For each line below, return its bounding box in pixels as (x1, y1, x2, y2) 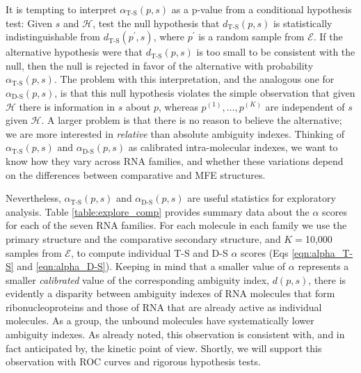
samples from (6, 245, 62, 260)
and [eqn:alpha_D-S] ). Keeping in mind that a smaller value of (17, 259, 286, 273)
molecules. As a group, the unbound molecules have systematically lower (6, 313, 314, 328)
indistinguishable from (6, 29, 100, 44)
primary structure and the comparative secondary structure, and (6, 231, 281, 246)
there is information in (19, 99, 115, 113)
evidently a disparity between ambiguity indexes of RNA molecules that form (6, 286, 335, 301)
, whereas (159, 99, 198, 113)
